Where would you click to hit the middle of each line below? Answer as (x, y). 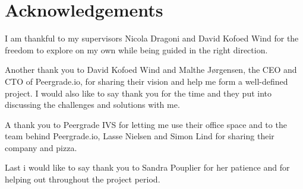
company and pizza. (41, 147)
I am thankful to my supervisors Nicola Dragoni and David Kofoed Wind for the (152, 38)
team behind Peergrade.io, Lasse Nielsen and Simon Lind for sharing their (140, 136)
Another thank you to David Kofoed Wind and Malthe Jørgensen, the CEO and (151, 70)
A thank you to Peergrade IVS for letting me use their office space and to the (146, 124)
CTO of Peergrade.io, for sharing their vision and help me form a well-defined (146, 81)
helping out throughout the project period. (83, 179)
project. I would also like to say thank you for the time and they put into (138, 93)
